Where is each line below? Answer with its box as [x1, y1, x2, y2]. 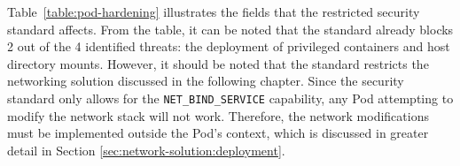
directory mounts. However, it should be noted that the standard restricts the [7, 54, 429, 72]
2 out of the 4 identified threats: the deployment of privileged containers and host [7, 37, 450, 56]
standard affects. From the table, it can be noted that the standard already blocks [7, 19, 454, 38]
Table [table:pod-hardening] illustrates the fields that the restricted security [7, 3, 420, 20]
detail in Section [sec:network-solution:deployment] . [7, 140, 285, 159]
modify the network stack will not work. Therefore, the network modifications [7, 106, 429, 124]
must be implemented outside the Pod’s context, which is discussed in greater [7, 124, 429, 142]
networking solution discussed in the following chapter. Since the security [7, 72, 404, 90]
